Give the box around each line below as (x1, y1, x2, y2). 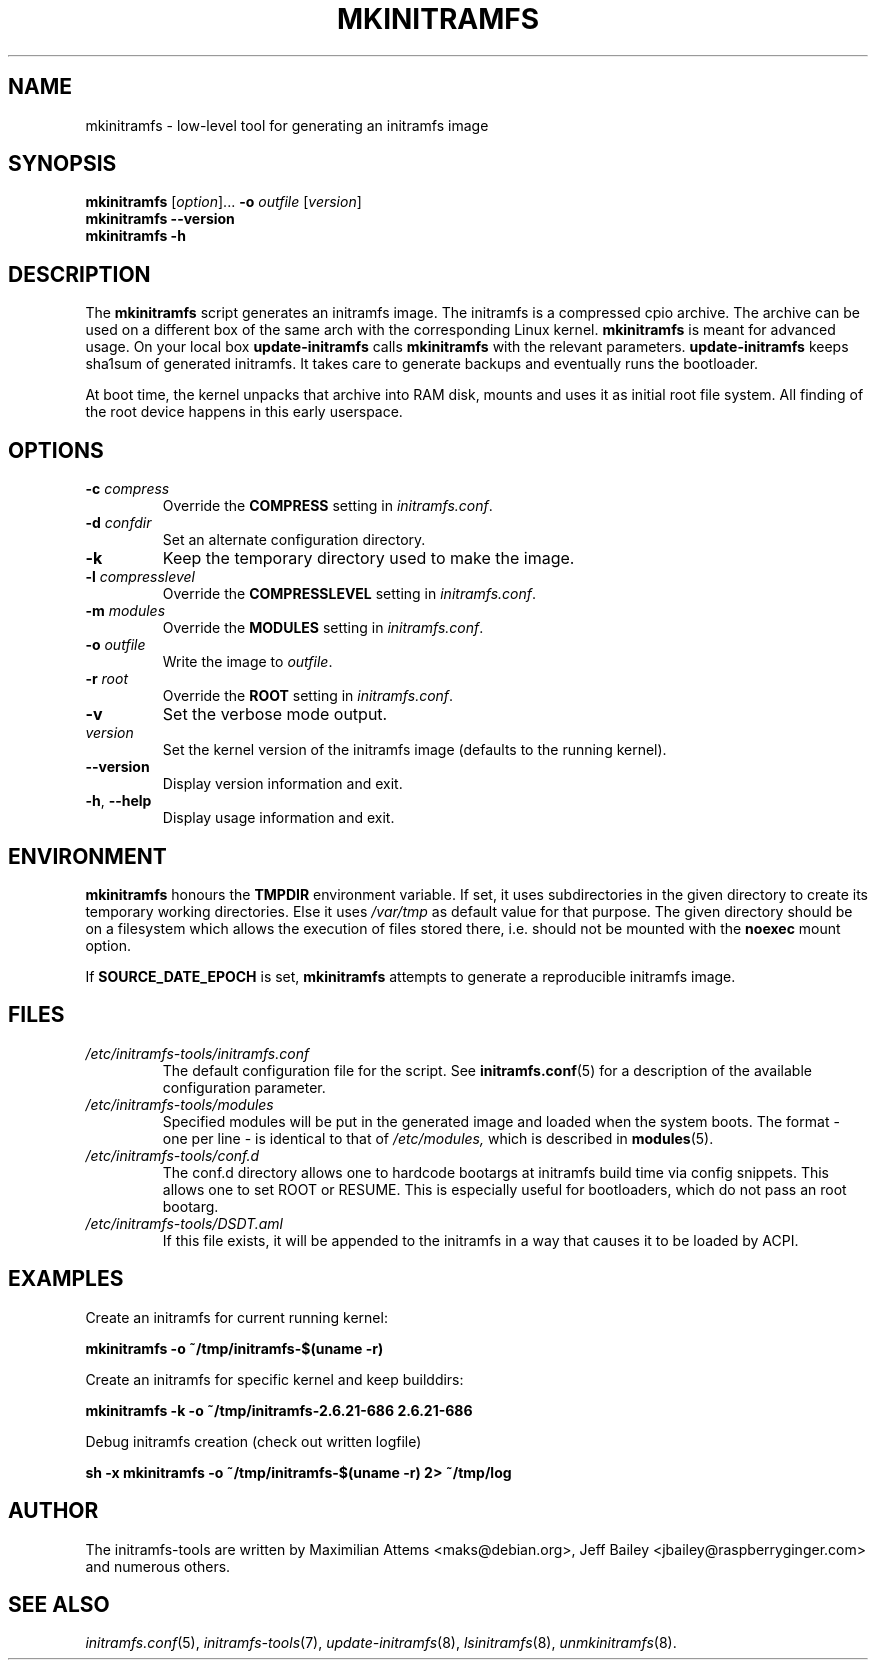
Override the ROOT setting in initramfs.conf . (162, 687, 454, 705)
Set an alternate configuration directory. (162, 531, 426, 549)
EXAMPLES (8, 1266, 124, 1292)
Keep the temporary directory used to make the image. (162, 548, 575, 569)
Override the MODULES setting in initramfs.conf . (162, 619, 484, 637)
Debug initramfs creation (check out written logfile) (85, 1432, 422, 1450)
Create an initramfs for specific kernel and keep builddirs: (85, 1370, 464, 1388)
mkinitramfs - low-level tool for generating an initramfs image (85, 116, 489, 134)
